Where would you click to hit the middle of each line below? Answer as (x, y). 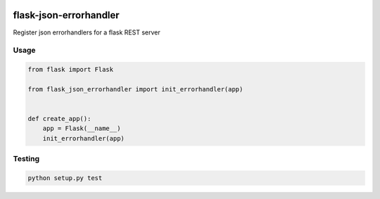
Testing (26, 159)
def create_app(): (59, 119)
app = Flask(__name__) (82, 129)
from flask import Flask (71, 70)
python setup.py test (65, 178)
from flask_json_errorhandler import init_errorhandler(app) (135, 89)
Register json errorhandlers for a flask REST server (87, 32)
